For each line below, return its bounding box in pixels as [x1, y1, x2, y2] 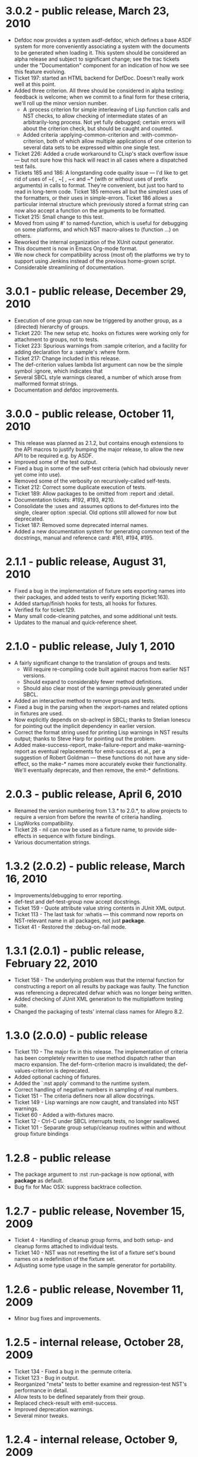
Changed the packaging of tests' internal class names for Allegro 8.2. [14, 1008, 184, 1015]
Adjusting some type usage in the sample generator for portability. [14, 1262, 177, 1269]
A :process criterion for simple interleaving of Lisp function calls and [23, 106, 190, 113]
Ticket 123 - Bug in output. [14, 1374, 79, 1382]
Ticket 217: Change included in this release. [14, 355, 121, 362]
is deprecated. [54, 1067, 90, 1074]
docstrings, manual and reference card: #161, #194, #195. [14, 534, 154, 541]
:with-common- [140, 131, 178, 138]
